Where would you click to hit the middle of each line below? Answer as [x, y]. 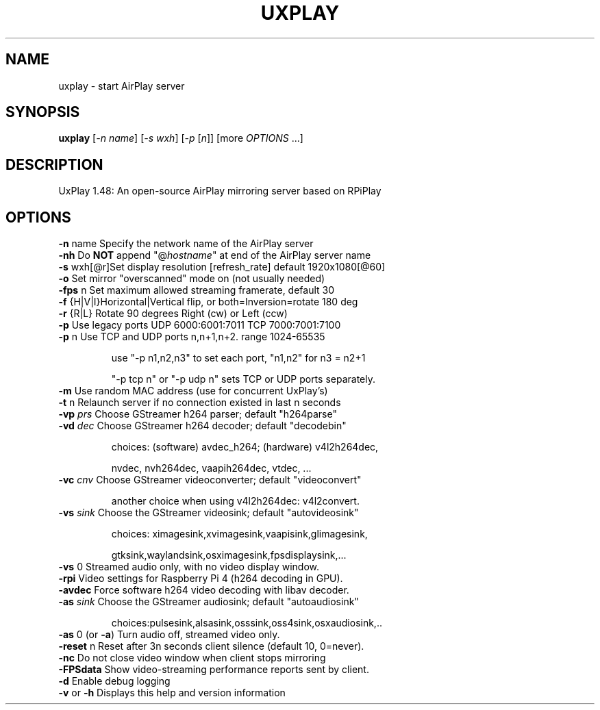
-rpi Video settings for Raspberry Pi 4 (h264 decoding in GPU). [201, 579]
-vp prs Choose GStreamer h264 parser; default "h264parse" [198, 414]
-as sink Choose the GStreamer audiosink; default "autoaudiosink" [209, 602]
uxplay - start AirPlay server [122, 86]
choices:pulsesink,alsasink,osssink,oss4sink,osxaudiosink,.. [247, 623]
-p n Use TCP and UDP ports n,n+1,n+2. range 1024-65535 [192, 337]
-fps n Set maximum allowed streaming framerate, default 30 [197, 290]
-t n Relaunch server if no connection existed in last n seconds [200, 403]
